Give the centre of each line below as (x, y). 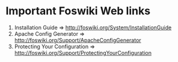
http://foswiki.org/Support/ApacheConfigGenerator (78, 40)
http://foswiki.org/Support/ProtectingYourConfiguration (83, 52)
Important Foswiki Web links (78, 11)
